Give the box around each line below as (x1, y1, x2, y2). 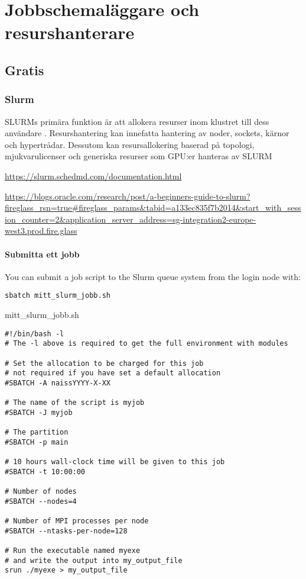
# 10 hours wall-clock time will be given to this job (5, 458, 225, 467)
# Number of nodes (5, 487, 77, 496)
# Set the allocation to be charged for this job (5, 359, 204, 368)
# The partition (5, 428, 69, 437)
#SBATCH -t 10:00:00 (5, 467, 86, 476)
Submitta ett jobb (5, 247, 80, 260)
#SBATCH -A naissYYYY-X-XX (5, 378, 110, 387)
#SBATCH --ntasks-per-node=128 (5, 526, 128, 535)
